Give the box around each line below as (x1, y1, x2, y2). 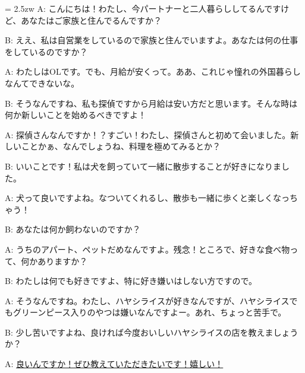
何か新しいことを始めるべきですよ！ (5, 109, 146, 121)
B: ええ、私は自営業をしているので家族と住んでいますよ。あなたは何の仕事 (5, 34, 298, 46)
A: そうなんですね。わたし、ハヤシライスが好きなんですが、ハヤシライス (5, 294, 290, 307)
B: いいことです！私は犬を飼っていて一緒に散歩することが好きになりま (5, 160, 281, 172)
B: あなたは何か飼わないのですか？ (5, 223, 141, 235)
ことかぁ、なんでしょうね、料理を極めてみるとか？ (21, 140, 221, 152)
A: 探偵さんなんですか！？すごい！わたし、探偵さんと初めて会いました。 (5, 128, 291, 141)
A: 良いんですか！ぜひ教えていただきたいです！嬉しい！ (5, 358, 224, 370)
